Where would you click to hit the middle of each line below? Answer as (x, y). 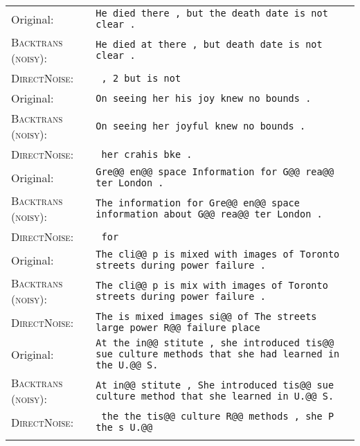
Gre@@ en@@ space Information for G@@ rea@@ (215, 172)
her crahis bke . (147, 154)
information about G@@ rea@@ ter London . (209, 214)
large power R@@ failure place (178, 328)
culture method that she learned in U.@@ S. (215, 396)
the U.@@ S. (127, 365)
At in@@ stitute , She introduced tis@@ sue (215, 385)
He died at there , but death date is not (209, 44)
